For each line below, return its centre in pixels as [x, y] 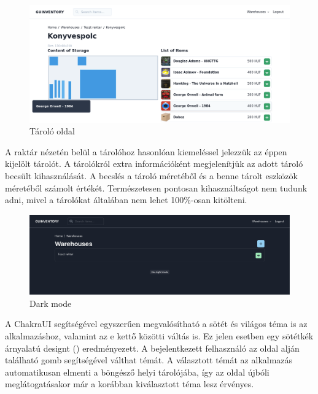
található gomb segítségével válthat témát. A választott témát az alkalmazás [149, 360]
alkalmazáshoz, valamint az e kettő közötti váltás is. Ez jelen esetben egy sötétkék [159, 336]
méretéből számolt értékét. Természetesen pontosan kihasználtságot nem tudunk [156, 187]
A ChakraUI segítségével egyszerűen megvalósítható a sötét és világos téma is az [156, 324]
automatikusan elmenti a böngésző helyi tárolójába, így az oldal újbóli [137, 372]
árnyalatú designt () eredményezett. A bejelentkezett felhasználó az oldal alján [152, 348]
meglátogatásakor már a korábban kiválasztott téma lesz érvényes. [130, 384]
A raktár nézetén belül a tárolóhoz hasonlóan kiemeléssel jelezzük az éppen [146, 151]
